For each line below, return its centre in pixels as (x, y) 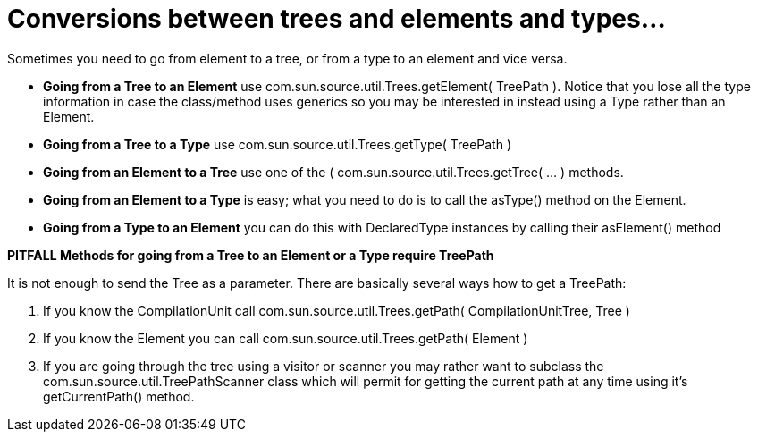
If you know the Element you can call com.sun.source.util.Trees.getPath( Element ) (286, 338)
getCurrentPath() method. (119, 396)
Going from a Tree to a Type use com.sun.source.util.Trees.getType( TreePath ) (277, 144)
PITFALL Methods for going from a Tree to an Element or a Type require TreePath (251, 255)
